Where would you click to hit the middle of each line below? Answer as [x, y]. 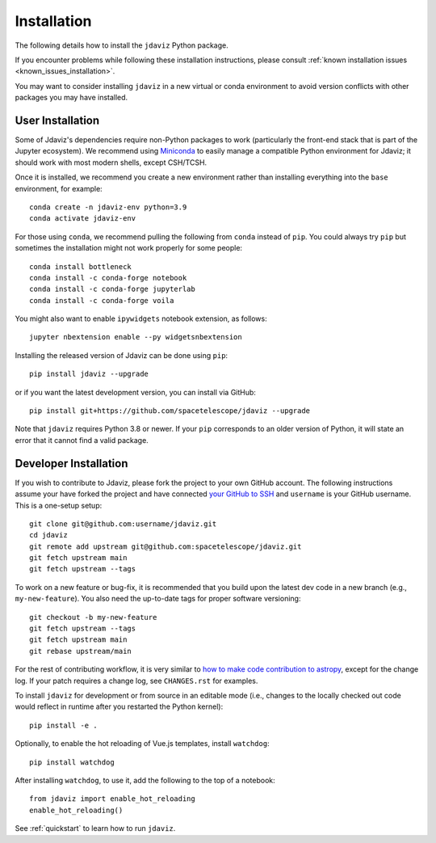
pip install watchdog [72, 762]
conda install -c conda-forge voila [102, 300]
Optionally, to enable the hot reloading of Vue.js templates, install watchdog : [142, 744]
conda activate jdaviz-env [83, 219]
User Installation [57, 120]
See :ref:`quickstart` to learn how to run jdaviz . [95, 828]
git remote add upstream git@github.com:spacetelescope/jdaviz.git [166, 546]
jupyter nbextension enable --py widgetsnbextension [136, 337]
